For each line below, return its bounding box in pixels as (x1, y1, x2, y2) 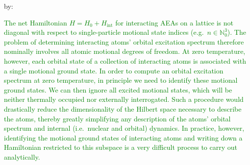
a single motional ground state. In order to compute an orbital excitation (4, 65, 224, 75)
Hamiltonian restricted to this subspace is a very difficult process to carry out (4, 142, 237, 152)
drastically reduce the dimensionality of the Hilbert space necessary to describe (4, 103, 242, 114)
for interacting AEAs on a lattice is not (115, 17, 233, 27)
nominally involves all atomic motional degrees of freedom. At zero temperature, (4, 46, 246, 56)
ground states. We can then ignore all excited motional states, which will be (4, 84, 232, 94)
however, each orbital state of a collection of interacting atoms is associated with (4, 55, 246, 66)
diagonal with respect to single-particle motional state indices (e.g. (4, 27, 204, 37)
